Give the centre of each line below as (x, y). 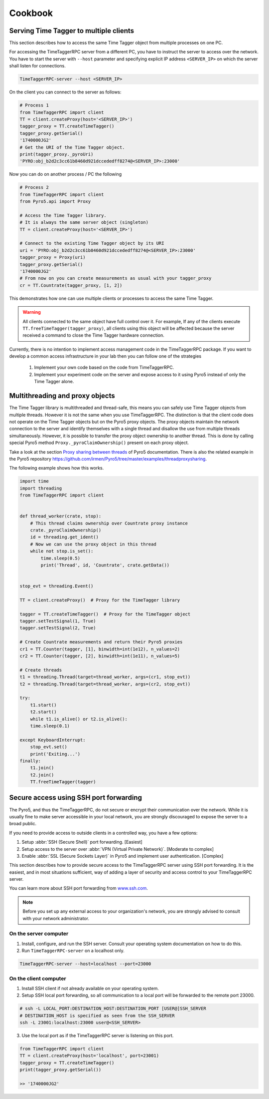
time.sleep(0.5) (61, 558)
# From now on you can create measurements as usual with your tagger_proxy (116, 278)
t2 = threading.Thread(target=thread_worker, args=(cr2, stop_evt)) (105, 684)
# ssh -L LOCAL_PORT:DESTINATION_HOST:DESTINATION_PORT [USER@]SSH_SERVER (113, 1009)
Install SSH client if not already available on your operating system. (90, 988)
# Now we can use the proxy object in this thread (93, 544)
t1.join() (42, 768)
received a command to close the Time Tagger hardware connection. (93, 335)
